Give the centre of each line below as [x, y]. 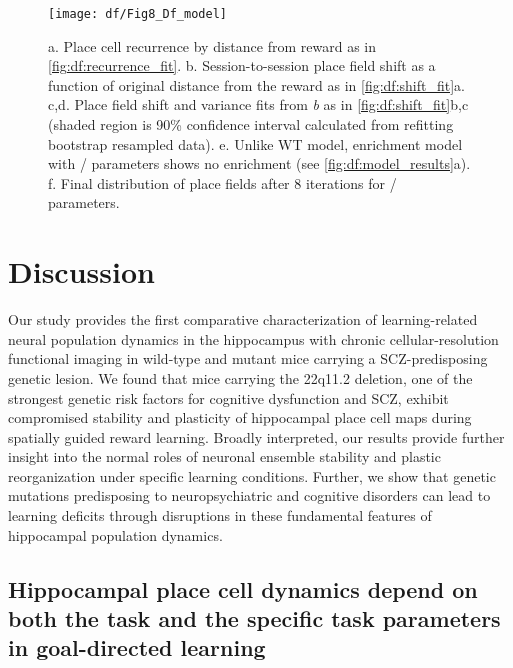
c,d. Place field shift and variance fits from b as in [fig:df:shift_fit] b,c [258, 104]
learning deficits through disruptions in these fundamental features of [220, 515]
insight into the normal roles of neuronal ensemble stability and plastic [224, 456]
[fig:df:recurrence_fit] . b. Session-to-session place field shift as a [242, 65]
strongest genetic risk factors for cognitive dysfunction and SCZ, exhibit [228, 397]
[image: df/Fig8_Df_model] [137, 14]
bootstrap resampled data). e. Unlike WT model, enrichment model [255, 143]
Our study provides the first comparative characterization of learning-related [243, 319]
